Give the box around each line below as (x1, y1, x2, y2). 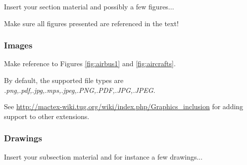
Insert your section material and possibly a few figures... (4, 1, 174, 11)
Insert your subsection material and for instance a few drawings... (4, 151, 203, 162)
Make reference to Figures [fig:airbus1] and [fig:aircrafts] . (4, 58, 176, 69)
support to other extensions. (4, 111, 90, 121)
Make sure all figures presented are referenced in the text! (4, 18, 179, 28)
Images (4, 39, 33, 51)
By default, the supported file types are (4, 75, 124, 85)
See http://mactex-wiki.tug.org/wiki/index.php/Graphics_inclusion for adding (4, 101, 244, 112)
